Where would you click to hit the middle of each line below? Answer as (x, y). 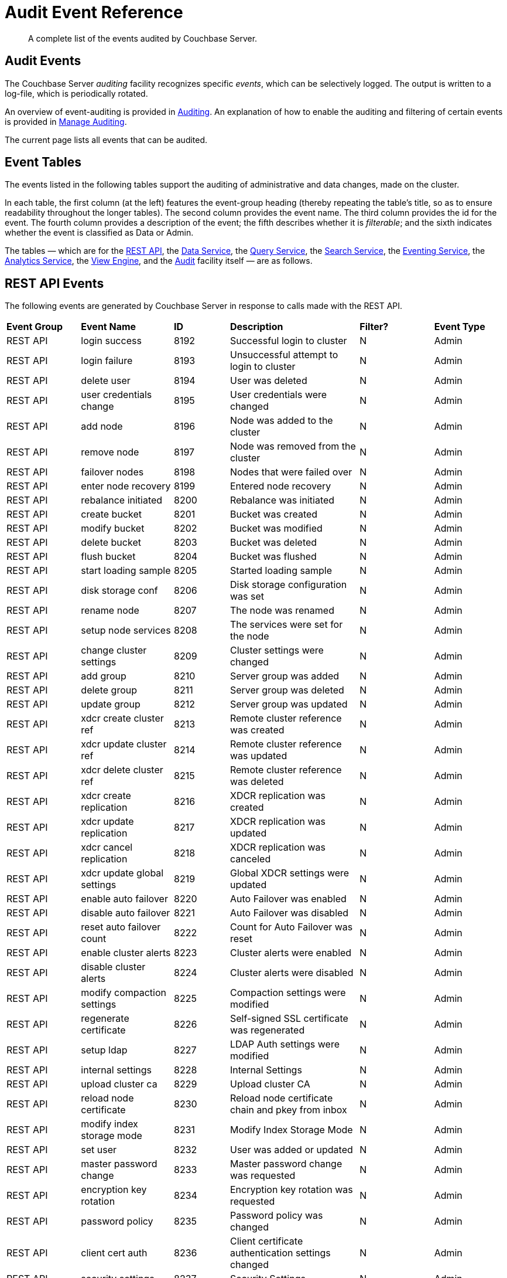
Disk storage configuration (288, 585)
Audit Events (43, 61)
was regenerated (267, 1030)
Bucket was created (274, 514)
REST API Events (54, 283)
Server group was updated (289, 704)
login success (111, 341)
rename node (110, 611)
